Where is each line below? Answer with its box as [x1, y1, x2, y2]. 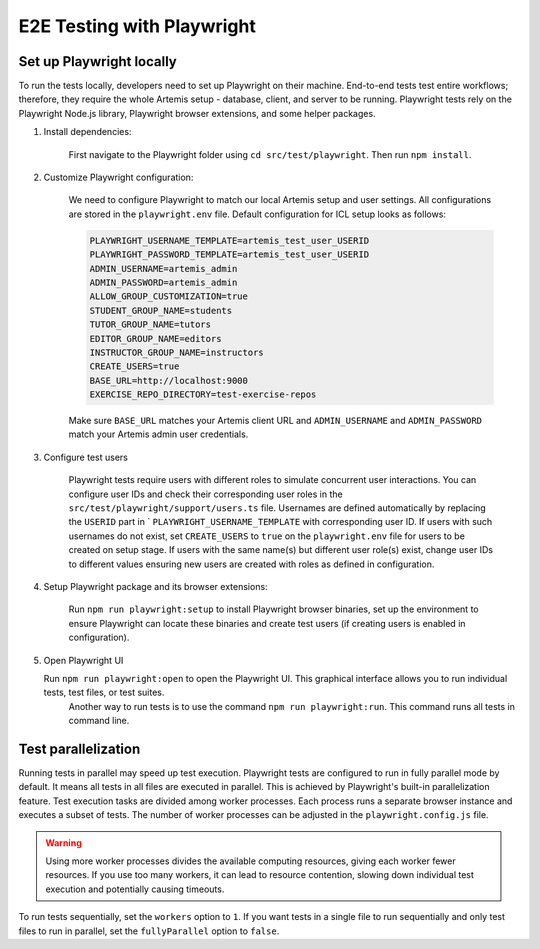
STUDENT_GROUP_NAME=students [89, 305, 233, 316]
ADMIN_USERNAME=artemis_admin [89, 263, 238, 274]
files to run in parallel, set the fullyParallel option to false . [18, 925, 280, 937]
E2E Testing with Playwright [18, 15, 257, 37]
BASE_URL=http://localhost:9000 [89, 375, 249, 386]
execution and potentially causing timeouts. [45, 883, 225, 895]
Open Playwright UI [43, 654, 124, 666]
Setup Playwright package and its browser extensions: [43, 580, 269, 592]
